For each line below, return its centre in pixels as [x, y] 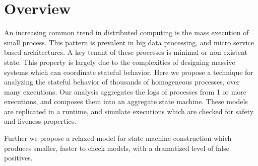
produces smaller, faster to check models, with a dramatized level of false [117, 148]
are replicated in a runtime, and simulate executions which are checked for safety [129, 111]
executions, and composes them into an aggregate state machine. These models [126, 101]
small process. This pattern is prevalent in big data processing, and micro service [129, 42]
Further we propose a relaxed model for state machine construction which [118, 138]
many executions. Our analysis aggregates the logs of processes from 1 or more [125, 91]
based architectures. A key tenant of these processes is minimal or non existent [126, 52]
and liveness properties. [40, 121]
